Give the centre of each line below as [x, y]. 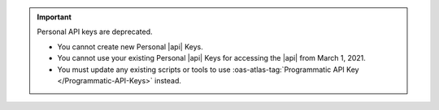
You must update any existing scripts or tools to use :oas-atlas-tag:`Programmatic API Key [208, 70]
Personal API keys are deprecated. [95, 32]
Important [54, 17]
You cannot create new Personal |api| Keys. [130, 47]
